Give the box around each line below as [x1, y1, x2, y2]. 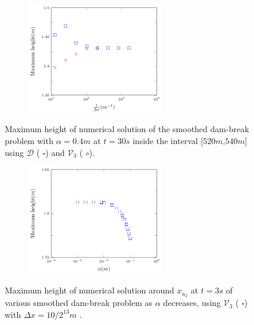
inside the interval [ [132, 134, 203, 146]
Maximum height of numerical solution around [5, 284, 174, 296]
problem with [5, 134, 54, 146]
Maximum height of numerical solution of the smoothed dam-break [5, 123, 249, 135]
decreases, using [163, 296, 221, 309]
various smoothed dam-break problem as [5, 296, 153, 309]
